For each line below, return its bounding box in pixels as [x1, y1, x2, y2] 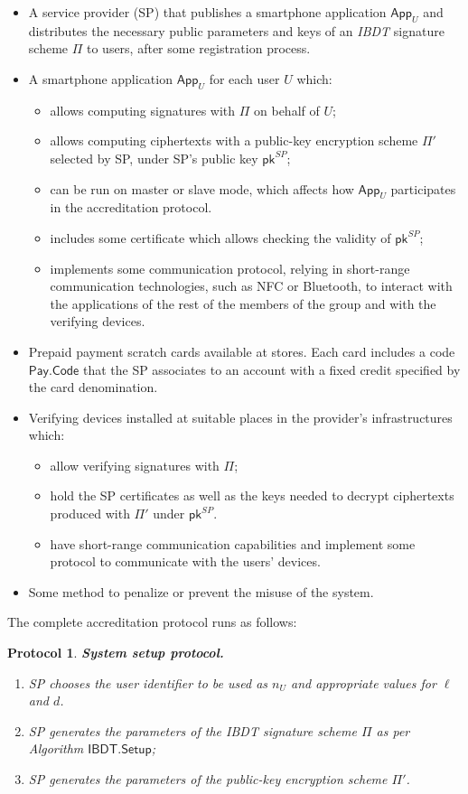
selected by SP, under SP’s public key [50, 148, 258, 167]
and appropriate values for [290, 673, 436, 692]
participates [390, 179, 456, 198]
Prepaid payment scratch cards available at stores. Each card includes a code [28, 341, 455, 360]
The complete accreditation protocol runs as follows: [7, 612, 297, 631]
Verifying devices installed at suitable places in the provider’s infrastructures [28, 407, 453, 426]
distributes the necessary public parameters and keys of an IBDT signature [28, 21, 445, 40]
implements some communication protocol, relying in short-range [50, 258, 410, 277]
